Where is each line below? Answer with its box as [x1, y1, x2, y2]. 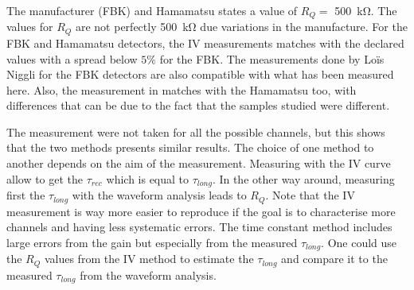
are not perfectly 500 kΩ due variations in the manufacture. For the [75, 18, 408, 35]
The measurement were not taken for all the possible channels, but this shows [6, 123, 385, 140]
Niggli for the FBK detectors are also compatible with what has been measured [6, 66, 394, 83]
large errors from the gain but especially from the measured [6, 234, 298, 250]
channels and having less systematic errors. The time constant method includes [6, 218, 393, 235]
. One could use [321, 234, 397, 250]
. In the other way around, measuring [212, 170, 395, 187]
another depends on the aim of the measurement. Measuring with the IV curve [6, 155, 391, 172]
